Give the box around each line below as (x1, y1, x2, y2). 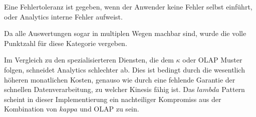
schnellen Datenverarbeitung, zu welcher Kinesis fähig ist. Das (4, 84, 195, 94)
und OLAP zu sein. (80, 103, 139, 114)
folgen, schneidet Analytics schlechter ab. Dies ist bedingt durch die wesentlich (4, 64, 245, 74)
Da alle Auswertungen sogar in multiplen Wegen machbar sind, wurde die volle (4, 28, 246, 38)
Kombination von (4, 103, 57, 114)
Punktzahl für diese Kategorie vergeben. (4, 37, 127, 48)
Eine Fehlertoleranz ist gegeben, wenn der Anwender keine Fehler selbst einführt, (4, 1, 252, 11)
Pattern (221, 84, 245, 94)
